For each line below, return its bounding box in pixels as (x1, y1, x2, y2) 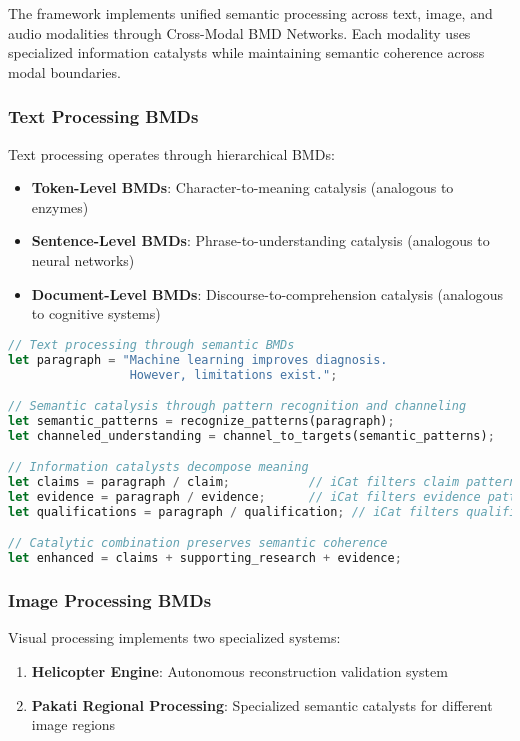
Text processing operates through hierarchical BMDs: (8, 143, 335, 164)
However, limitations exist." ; (129, 367, 338, 382)
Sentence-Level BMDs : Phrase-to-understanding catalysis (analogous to (31, 230, 490, 251)
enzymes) (31, 196, 89, 217)
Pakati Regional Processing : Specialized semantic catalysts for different (31, 694, 493, 715)
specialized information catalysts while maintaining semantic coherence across (8, 42, 485, 63)
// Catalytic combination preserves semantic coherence (8, 536, 388, 551)
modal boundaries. (8, 61, 121, 82)
